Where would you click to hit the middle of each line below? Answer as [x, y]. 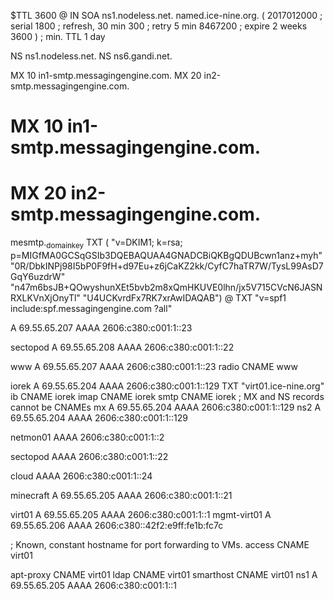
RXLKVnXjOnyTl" [45, 297]
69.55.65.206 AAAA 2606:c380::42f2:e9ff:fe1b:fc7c [117, 525]
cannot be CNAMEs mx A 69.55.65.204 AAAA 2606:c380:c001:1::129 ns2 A [166, 407]
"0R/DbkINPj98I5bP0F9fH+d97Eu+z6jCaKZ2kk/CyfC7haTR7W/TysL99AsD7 [167, 266]
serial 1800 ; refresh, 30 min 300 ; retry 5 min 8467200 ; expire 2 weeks [159, 26]
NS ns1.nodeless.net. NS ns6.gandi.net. [91, 56]
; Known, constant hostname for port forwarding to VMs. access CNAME [160, 544]
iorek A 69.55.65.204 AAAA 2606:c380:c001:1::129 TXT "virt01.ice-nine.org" [167, 386]
